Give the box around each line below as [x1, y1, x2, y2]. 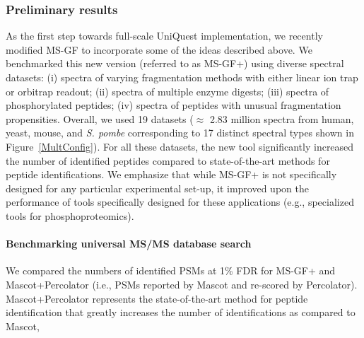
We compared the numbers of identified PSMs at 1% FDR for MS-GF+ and [6, 263, 336, 278]
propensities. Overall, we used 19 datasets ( [6, 111, 194, 126]
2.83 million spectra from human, [209, 111, 354, 126]
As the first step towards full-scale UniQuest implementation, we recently [6, 28, 323, 43]
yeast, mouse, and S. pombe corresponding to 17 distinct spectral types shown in [6, 125, 354, 140]
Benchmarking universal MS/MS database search [6, 236, 252, 251]
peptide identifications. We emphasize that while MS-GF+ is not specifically [6, 167, 337, 182]
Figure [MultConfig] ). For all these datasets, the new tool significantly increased [6, 139, 354, 153]
